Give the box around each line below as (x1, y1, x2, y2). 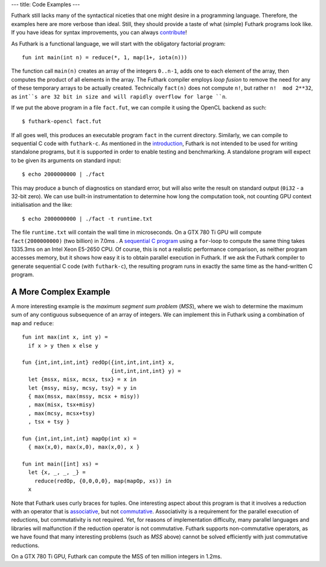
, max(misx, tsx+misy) (28, 401, 95, 408)
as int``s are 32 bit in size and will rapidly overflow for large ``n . (11, 92, 228, 100)
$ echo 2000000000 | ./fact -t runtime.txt (22, 215, 153, 222)
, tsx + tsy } (28, 418, 70, 426)
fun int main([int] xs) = (22, 461, 99, 468)
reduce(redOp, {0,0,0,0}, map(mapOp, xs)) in (34, 478, 172, 484)
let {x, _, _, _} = (28, 469, 86, 476)
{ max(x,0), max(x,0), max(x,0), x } (28, 444, 140, 450)
